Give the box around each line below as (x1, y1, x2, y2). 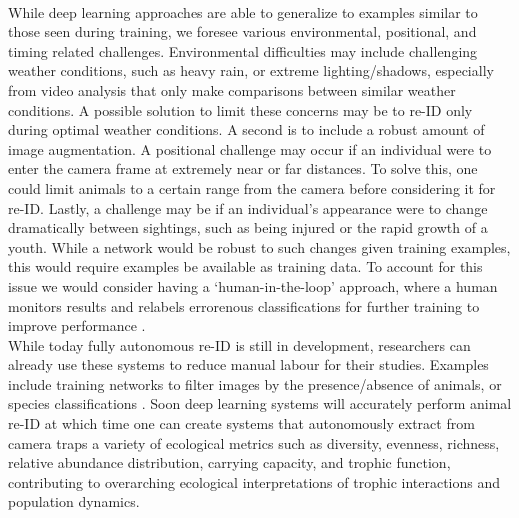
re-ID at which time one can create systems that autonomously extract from (8, 413, 475, 434)
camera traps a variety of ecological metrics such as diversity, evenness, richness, (8, 432, 500, 453)
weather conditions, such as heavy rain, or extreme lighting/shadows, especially (8, 60, 494, 81)
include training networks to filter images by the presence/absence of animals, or (8, 373, 502, 394)
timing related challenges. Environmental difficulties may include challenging (8, 40, 478, 61)
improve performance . (8, 315, 146, 336)
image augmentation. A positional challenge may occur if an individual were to (8, 138, 492, 159)
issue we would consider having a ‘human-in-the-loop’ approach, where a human (8, 275, 498, 296)
